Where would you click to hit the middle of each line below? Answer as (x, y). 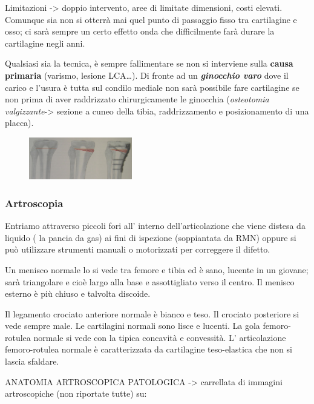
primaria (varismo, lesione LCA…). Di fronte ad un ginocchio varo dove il (147, 75)
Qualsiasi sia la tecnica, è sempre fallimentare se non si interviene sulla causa (149, 63)
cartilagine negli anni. (45, 43)
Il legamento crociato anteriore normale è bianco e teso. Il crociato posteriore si (152, 313)
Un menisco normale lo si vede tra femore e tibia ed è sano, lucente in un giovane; (157, 269)
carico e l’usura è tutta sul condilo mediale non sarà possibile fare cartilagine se (152, 87)
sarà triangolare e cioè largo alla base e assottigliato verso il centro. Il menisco (150, 281)
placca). (19, 123)
